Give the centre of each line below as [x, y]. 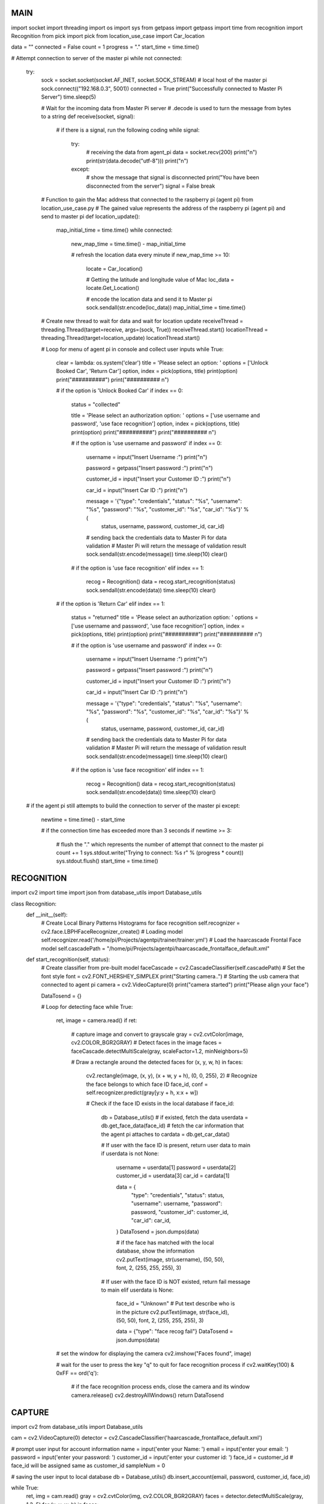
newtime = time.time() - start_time [83, 819]
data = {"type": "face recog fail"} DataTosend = [175, 1331]
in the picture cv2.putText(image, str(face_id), [172, 1312]
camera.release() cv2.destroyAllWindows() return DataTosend [148, 1395]
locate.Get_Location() [113, 288]
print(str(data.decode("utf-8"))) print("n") [137, 161]
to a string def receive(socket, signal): [88, 117]
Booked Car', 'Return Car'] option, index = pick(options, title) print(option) [147, 371]
